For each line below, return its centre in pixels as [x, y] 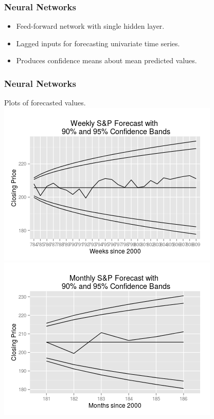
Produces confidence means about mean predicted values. [106, 60]
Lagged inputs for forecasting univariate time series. [98, 43]
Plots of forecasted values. [45, 103]
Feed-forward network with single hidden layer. [90, 26]
